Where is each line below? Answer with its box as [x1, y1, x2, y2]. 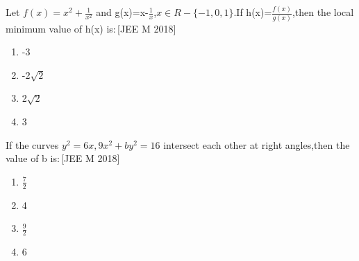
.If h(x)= [233, 5, 272, 19]
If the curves [6, 137, 59, 152]
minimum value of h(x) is [6, 21, 113, 35]
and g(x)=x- [96, 5, 149, 19]
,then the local [292, 5, 354, 19]
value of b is [6, 151, 57, 165]
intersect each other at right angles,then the [163, 137, 350, 152]
